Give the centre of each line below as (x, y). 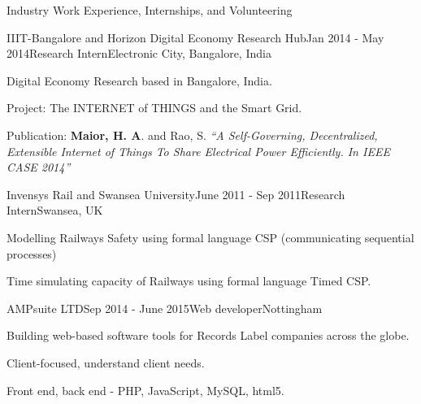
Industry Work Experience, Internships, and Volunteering (150, 10)
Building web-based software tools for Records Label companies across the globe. (208, 335)
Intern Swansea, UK (55, 210)
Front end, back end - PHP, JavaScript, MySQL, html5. (145, 390)
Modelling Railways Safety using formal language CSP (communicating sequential (210, 237)
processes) (32, 253)
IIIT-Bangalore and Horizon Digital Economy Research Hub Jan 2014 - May (195, 37)
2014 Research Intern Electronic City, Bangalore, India (139, 53)
